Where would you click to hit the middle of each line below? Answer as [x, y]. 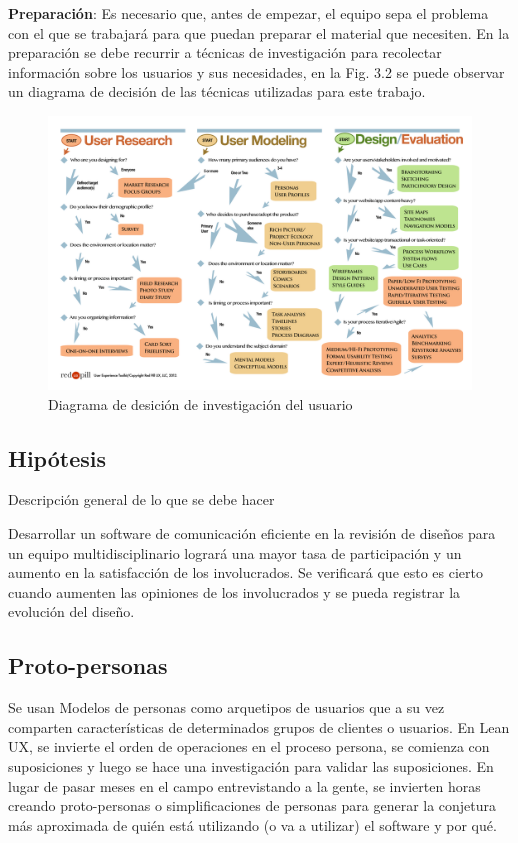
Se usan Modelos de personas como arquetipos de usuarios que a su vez [226, 707]
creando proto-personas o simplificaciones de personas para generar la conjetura [252, 805]
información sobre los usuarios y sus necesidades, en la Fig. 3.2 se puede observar [256, 71]
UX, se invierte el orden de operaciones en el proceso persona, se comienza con [249, 746]
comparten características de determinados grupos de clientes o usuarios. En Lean [259, 726]
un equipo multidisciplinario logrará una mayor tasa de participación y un [235, 552]
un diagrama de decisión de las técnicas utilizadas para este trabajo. [217, 91]
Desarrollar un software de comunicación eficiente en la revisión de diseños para [252, 533]
